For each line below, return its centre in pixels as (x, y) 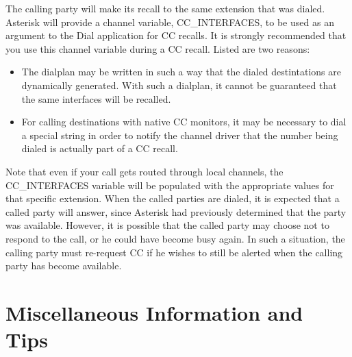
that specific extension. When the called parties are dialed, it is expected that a (173, 198)
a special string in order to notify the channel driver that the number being (180, 135)
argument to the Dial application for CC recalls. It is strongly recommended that (176, 35)
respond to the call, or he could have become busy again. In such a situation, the (175, 238)
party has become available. (64, 266)
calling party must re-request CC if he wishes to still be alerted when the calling (174, 252)
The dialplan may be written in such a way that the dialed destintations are (181, 72)
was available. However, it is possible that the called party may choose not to (167, 225)
